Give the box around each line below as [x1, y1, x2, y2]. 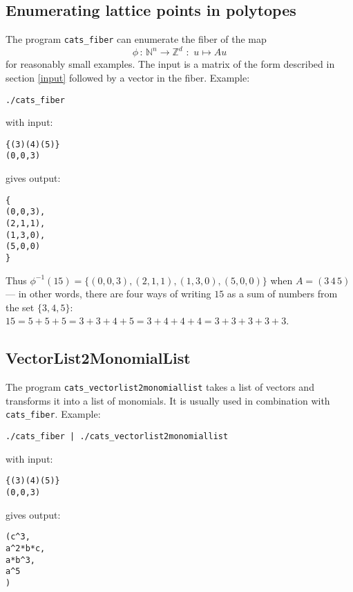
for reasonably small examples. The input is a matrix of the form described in [6, 57, 335, 71]
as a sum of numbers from [227, 286, 338, 301]
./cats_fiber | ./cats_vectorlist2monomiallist [6, 432, 229, 442]
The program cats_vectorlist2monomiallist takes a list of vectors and [6, 380, 314, 394]
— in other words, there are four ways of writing [6, 286, 211, 301]
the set [6, 299, 35, 314]
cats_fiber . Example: [6, 407, 101, 421]
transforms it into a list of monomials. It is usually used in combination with [6, 393, 330, 407]
